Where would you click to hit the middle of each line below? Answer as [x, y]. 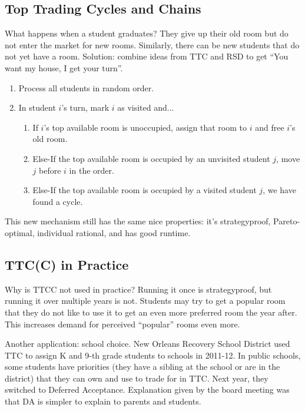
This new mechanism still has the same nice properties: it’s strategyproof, [138, 221]
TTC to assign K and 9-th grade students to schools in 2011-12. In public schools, [153, 355]
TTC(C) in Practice [67, 264]
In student [37, 107]
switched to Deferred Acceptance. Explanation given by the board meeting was [147, 390]
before [50, 170]
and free [270, 127]
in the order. [92, 170]
